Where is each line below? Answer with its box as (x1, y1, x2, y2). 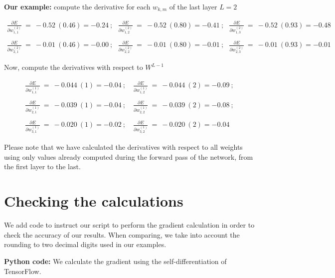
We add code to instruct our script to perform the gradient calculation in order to (4, 220, 255, 230)
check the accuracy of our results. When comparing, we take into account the (4, 229, 240, 240)
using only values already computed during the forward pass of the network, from (4, 151, 253, 162)
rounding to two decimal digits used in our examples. (4, 239, 167, 250)
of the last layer (169, 1, 217, 11)
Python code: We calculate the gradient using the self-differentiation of (4, 256, 227, 266)
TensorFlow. (4, 266, 41, 276)
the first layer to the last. (4, 161, 81, 172)
